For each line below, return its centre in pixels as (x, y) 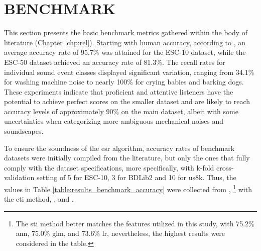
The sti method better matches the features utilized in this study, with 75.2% (135, 223)
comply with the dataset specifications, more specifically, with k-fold (109, 167)
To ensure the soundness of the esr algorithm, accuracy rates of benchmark (119, 148)
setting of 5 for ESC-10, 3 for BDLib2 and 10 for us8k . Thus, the (136, 177)
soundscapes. (24, 131)
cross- (225, 167)
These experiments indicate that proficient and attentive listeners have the (119, 91)
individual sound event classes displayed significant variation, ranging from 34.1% (129, 72)
